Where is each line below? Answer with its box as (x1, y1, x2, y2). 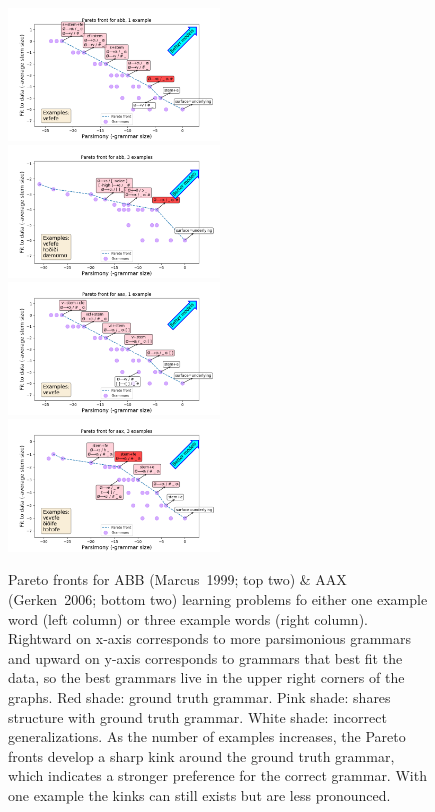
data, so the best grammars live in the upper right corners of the (8, 667, 405, 688)
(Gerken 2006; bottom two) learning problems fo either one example (8, 588, 428, 609)
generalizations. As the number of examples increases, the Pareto (8, 726, 406, 747)
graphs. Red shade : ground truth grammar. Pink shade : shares (8, 686, 391, 707)
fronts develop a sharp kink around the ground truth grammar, (8, 745, 395, 766)
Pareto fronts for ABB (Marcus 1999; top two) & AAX (8, 569, 347, 590)
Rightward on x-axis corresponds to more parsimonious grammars (8, 628, 412, 649)
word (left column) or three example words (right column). (8, 608, 368, 629)
